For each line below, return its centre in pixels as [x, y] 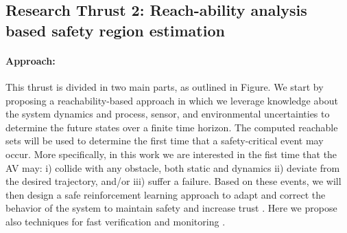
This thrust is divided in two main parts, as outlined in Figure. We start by [165, 86]
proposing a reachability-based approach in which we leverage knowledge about [172, 100]
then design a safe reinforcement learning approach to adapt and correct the [166, 194]
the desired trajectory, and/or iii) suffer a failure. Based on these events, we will [173, 181]
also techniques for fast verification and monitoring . [116, 221]
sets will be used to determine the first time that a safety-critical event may [165, 141]
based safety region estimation [115, 30]
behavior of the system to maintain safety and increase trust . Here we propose [171, 208]
